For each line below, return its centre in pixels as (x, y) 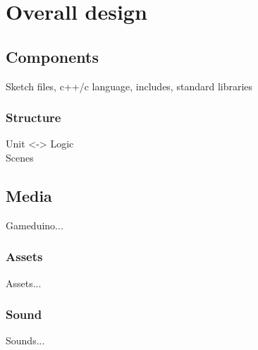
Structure (33, 117)
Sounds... (25, 340)
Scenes (20, 157)
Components (52, 56)
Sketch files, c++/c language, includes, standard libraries (129, 86)
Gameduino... (35, 225)
